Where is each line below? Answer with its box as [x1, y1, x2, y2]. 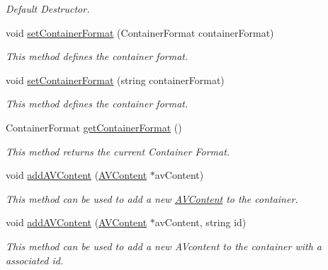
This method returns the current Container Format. [6, 143, 230, 158]
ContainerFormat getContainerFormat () [6, 119, 182, 134]
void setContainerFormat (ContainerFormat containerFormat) [6, 25, 274, 40]
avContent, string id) [154, 215, 247, 230]
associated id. [6, 252, 64, 267]
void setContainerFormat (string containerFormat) [6, 72, 225, 87]
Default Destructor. [6, 1, 90, 16]
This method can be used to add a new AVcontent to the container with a [6, 238, 322, 253]
